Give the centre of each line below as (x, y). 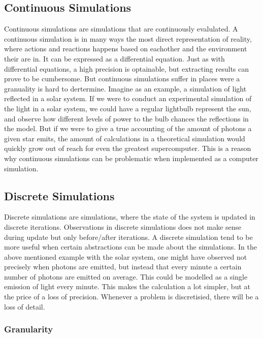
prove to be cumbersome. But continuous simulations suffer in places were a (122, 79)
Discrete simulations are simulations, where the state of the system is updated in (130, 217)
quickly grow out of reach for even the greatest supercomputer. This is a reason (128, 148)
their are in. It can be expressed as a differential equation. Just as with (114, 58)
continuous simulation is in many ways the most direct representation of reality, (128, 38)
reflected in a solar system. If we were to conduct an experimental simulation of (128, 98)
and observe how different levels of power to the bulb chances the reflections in (126, 118)
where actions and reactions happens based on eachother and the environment (126, 49)
